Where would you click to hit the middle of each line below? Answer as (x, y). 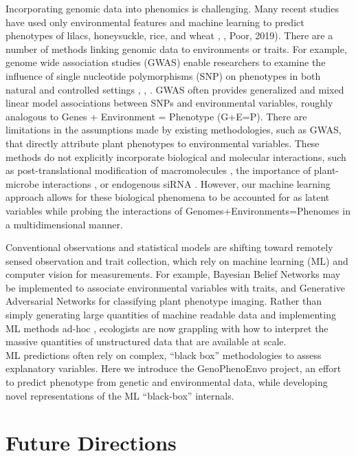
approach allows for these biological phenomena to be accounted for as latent (168, 197)
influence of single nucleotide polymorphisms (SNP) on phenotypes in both (163, 75)
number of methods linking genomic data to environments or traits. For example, (176, 48)
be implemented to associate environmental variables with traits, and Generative (176, 287)
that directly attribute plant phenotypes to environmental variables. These (163, 143)
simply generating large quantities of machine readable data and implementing (171, 315)
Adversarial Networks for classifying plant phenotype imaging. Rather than (164, 301)
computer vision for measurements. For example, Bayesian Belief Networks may (173, 274)
